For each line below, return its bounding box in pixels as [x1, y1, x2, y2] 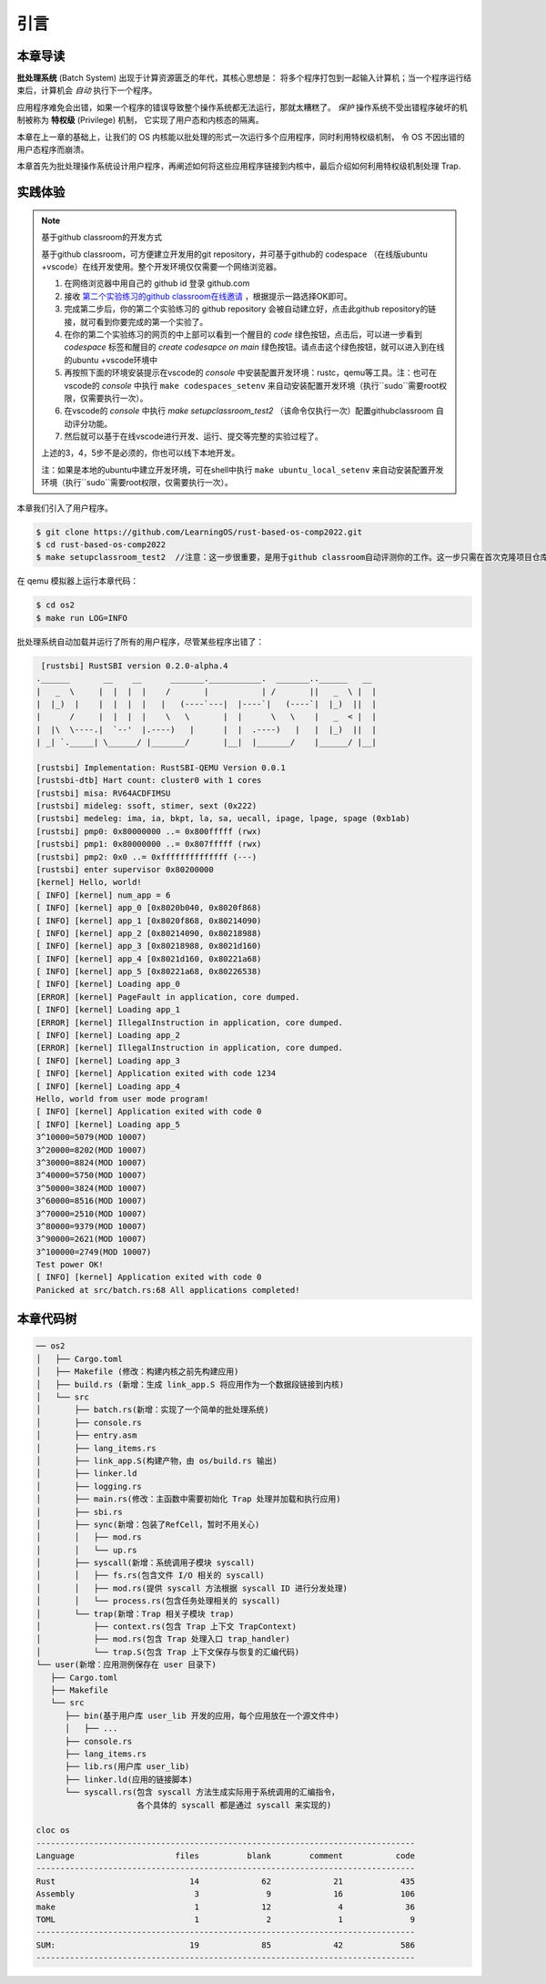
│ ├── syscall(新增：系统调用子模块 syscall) [35, 1558, 256, 1568]
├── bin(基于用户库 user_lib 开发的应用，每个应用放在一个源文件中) [65, 1710, 340, 1721]
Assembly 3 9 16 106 [35, 1889, 416, 1899]
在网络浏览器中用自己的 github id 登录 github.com [64, 278, 250, 289]
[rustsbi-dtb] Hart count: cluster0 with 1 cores [35, 775, 262, 786]
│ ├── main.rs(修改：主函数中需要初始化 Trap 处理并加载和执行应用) [35, 1494, 341, 1504]
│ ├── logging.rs [35, 1480, 143, 1491]
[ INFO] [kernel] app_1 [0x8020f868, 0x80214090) [35, 915, 262, 926]
